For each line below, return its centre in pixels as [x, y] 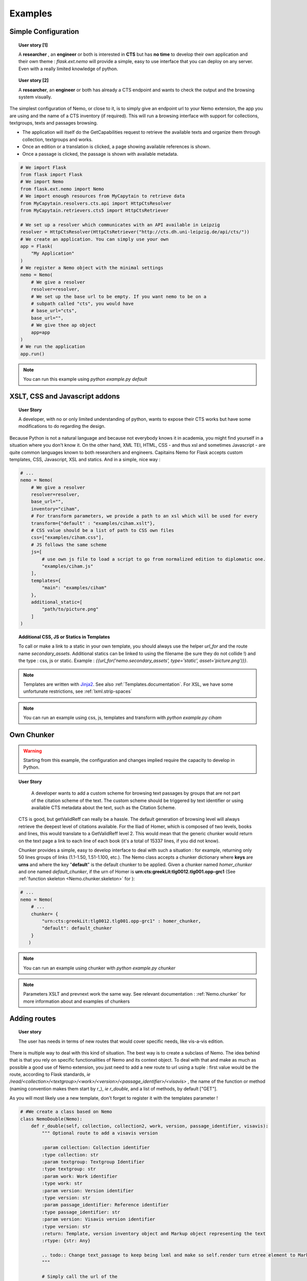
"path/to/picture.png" [70, 609]
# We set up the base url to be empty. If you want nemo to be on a [119, 296]
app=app [41, 332]
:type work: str [62, 1183]
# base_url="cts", [54, 311]
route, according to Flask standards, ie [50, 1075]
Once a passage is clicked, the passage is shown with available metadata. [100, 154]
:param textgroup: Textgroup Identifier [93, 1162]
